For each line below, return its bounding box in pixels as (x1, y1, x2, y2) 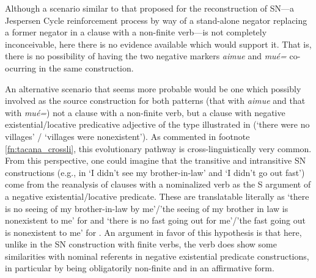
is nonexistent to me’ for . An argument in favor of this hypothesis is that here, (5, 225, 302, 238)
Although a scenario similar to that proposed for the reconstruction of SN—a (5, 2, 295, 14)
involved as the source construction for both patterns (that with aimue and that (5, 94, 306, 107)
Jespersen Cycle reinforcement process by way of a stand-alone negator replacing (5, 13, 307, 26)
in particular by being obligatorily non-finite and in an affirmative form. (5, 262, 274, 274)
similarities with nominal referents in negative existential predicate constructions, (5, 249, 309, 262)
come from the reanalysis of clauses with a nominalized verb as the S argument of (5, 178, 311, 191)
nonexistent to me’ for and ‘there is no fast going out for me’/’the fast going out (5, 214, 306, 227)
